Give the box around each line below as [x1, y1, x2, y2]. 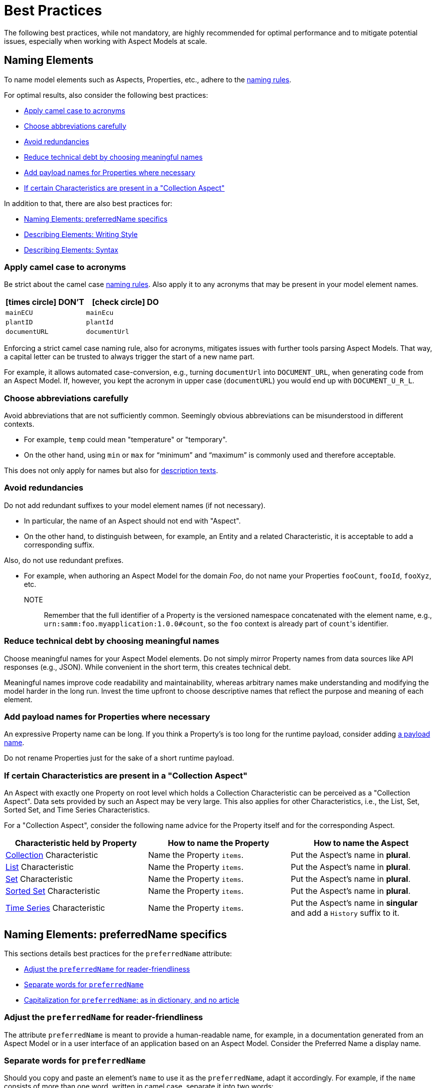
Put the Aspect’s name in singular [290, 898, 418, 908]
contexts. [4, 420, 34, 429]
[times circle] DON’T [5, 297, 84, 307]
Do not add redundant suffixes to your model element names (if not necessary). [4, 501, 266, 510]
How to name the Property [168, 838, 269, 848]
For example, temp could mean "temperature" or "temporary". [24, 435, 227, 444]
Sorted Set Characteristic [5, 886, 100, 896]
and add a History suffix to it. [290, 908, 400, 918]
